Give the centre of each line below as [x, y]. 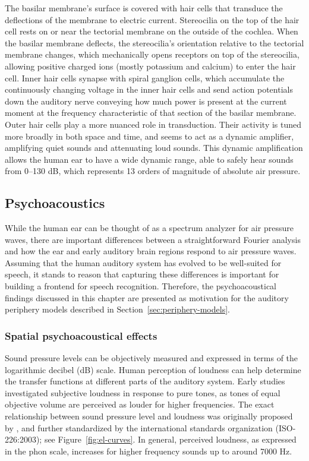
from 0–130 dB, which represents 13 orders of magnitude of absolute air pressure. [153, 171]
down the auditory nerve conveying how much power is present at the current [146, 101]
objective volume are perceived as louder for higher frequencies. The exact [140, 404]
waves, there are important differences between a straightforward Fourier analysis [153, 239]
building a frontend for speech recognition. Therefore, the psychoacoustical [141, 286]
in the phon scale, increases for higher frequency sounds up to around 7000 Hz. [149, 451]
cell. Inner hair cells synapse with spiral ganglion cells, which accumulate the [145, 78]
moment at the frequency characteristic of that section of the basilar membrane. [151, 113]
